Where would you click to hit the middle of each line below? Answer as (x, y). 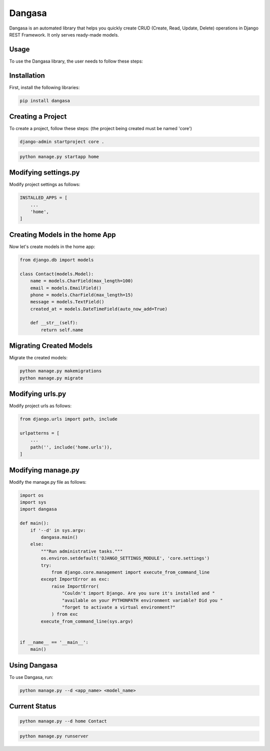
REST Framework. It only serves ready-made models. (64, 35)
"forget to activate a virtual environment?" (118, 607)
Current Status (33, 706)
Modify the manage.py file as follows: (48, 482)
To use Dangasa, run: (31, 677)
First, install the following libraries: (44, 87)
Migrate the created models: (38, 358)
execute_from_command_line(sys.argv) (87, 621)
